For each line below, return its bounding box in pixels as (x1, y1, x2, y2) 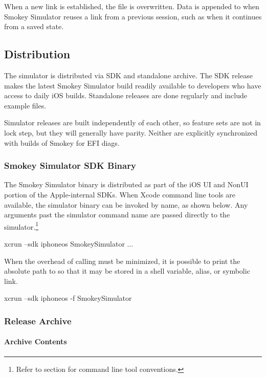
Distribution (4, 46, 71, 62)
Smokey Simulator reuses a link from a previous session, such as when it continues (4, 11, 262, 21)
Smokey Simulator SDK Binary (4, 159, 136, 172)
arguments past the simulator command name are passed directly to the (4, 209, 230, 220)
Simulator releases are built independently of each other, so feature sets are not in (4, 117, 261, 128)
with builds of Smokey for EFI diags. (4, 137, 120, 148)
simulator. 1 (4, 219, 39, 232)
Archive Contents (4, 336, 67, 347)
